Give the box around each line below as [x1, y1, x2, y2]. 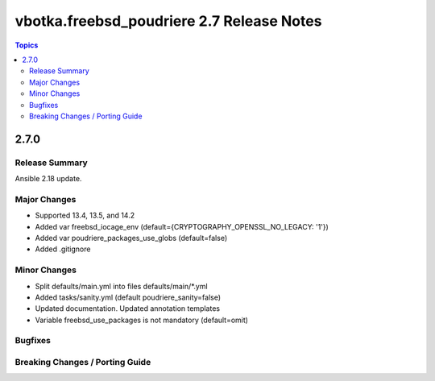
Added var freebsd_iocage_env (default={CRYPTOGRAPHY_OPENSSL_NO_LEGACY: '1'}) [35, 222, 329, 231]
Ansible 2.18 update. [14, 174, 82, 184]
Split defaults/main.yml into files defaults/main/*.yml [35, 281, 209, 291]
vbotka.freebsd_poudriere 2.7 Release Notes [14, 12, 322, 30]
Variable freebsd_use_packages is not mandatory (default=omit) [35, 315, 249, 325]
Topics [14, 40, 39, 50]
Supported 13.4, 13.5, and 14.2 [35, 210, 135, 221]
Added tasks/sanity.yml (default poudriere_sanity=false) [35, 292, 222, 302]
